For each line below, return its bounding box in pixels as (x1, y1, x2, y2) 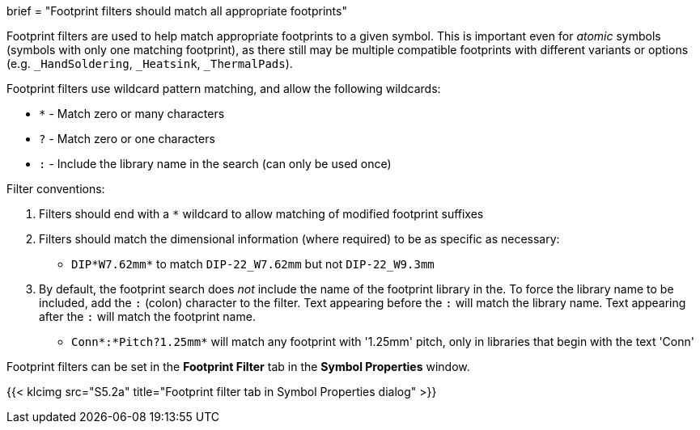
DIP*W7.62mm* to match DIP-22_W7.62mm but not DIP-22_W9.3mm (71, 257, 435, 271)
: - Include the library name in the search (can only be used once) (39, 157, 392, 171)
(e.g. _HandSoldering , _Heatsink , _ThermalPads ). (6, 57, 293, 70)
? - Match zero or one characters (39, 132, 215, 145)
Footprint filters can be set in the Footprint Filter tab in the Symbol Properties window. (6, 360, 470, 373)
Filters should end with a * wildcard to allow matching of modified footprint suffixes (39, 207, 484, 221)
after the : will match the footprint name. (39, 310, 256, 323)
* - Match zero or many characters (39, 107, 225, 120)
